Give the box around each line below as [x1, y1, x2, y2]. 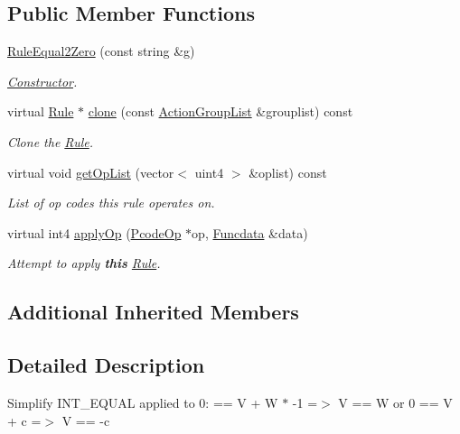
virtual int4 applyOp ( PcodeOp [7, 223, 182, 242]
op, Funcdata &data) [192, 223, 308, 242]
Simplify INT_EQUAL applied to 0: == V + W [7, 392, 278, 411]
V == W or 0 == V [338, 392, 453, 411]
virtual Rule [7, 102, 74, 121]
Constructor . [7, 71, 78, 90]
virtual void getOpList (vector [7, 162, 174, 181]
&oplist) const [249, 162, 327, 181]
